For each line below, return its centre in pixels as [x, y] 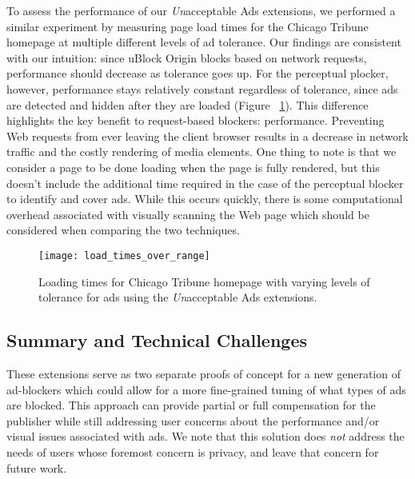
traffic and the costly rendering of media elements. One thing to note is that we [202, 152]
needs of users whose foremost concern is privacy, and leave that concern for [193, 451]
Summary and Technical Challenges [157, 340]
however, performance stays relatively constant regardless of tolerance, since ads [202, 88]
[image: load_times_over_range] [124, 255]
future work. [37, 467]
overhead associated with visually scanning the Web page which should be [188, 214]
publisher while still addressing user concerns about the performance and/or [193, 420]
